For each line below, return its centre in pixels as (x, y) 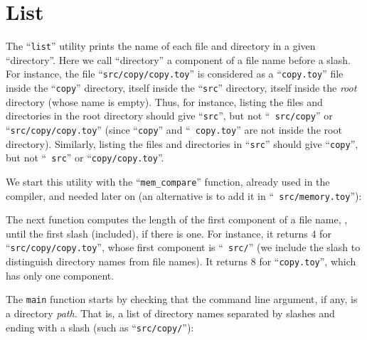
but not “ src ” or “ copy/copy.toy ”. (85, 158)
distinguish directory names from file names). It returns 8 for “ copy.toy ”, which (181, 261)
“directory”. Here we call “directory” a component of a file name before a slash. (178, 59)
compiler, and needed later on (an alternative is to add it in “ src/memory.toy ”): (184, 195)
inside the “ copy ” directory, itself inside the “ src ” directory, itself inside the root (181, 88)
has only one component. (60, 275)
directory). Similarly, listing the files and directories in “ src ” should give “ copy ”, (182, 143)
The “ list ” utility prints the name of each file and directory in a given (161, 46)
